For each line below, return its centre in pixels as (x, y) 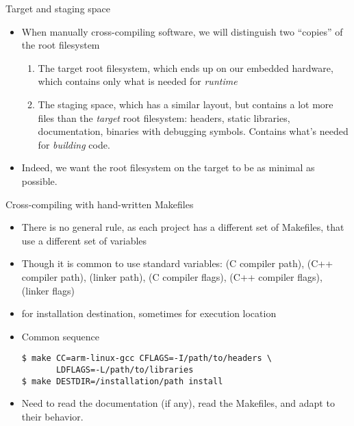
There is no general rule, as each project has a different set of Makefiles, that (183, 227)
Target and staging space (58, 8)
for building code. (74, 144)
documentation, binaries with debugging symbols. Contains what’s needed (193, 131)
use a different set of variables (84, 240)
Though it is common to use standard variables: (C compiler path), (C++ (177, 263)
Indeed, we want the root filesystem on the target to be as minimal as (168, 167)
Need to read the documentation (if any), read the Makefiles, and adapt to (178, 403)
